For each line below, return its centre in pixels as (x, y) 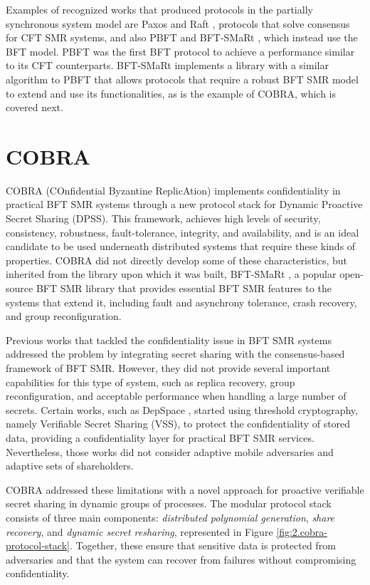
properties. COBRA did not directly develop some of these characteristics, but (177, 260)
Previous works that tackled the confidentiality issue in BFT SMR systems (169, 340)
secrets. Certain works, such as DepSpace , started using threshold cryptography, (182, 409)
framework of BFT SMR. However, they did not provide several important (168, 368)
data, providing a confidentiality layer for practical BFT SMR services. (160, 437)
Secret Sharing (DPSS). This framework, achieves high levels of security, (163, 218)
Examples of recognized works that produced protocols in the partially (159, 9)
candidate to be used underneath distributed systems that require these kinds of (181, 246)
